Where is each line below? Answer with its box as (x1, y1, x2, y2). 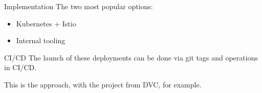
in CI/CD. (4, 62, 37, 73)
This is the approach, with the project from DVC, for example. (4, 79, 202, 89)
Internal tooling (16, 35, 65, 46)
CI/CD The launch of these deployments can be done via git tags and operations (4, 52, 258, 63)
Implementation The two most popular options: (4, 1, 153, 11)
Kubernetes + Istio (16, 18, 76, 28)
